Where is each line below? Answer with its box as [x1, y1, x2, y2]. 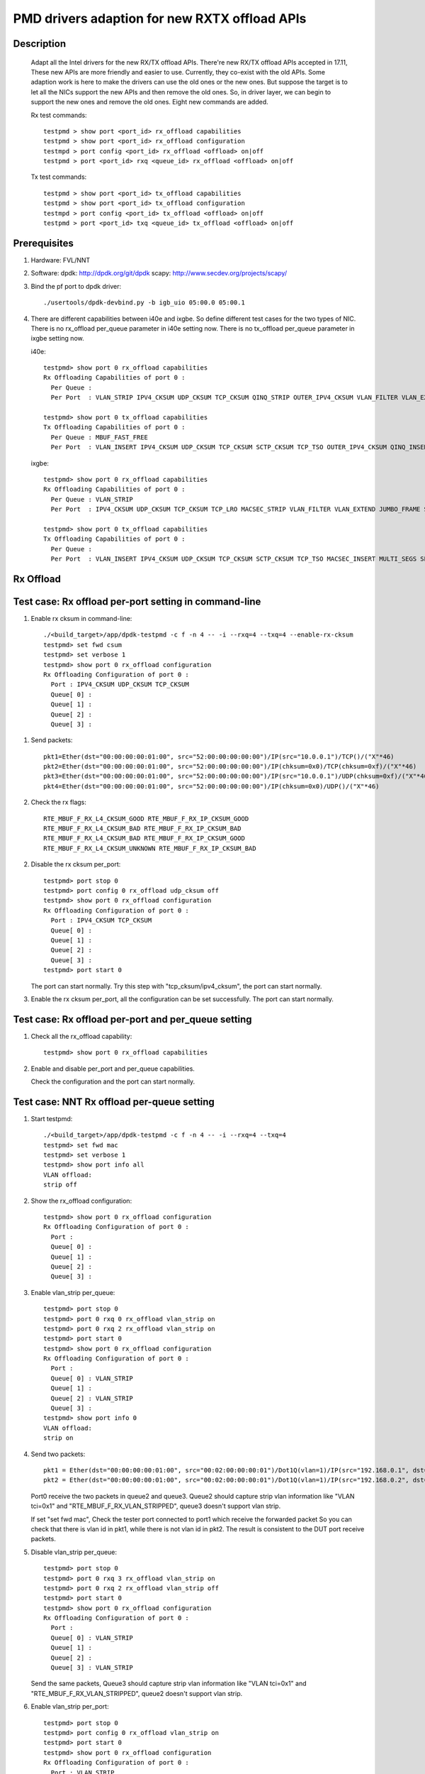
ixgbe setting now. [30, 334, 84, 343]
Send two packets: [30, 1450, 86, 1458]
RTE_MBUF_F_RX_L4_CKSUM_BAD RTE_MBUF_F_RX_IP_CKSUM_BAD [43, 825, 242, 833]
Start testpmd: [30, 1114, 73, 1123]
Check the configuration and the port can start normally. [30, 1077, 195, 1086]
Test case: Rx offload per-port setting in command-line [13, 595, 261, 607]
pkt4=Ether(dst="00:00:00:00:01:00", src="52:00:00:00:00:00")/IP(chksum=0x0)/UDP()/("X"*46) [43, 782, 380, 790]
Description [13, 38, 67, 50]
